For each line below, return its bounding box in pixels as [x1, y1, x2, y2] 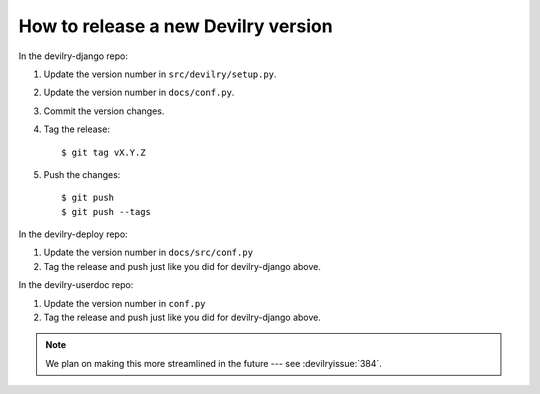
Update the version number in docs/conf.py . [43, 86, 235, 99]
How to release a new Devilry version [18, 15, 334, 37]
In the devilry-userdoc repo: [18, 279, 134, 291]
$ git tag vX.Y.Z [61, 146, 146, 158]
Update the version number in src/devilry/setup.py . [43, 68, 277, 80]
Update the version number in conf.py [43, 297, 206, 309]
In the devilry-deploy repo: [18, 228, 129, 240]
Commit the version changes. [43, 105, 165, 117]
